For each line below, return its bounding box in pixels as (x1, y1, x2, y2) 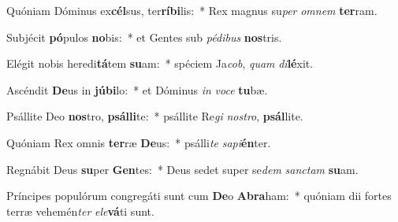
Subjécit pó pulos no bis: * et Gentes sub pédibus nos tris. (6, 28, 282, 45)
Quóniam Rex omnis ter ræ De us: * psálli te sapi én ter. (6, 134, 271, 150)
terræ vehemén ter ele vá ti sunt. (6, 202, 154, 219)
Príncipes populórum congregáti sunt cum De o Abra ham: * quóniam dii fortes (6, 187, 392, 204)
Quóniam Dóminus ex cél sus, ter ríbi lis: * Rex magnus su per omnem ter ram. (6, 2, 378, 18)
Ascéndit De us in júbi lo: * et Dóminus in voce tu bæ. (6, 81, 268, 98)
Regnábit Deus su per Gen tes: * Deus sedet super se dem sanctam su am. (6, 161, 359, 177)
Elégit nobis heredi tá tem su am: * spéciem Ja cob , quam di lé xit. (6, 55, 314, 72)
